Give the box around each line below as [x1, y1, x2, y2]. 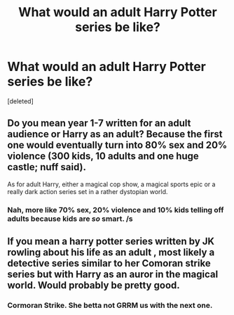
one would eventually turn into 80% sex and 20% [7, 139, 228, 151]
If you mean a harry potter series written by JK [7, 236, 215, 247]
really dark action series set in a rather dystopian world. [7, 187, 168, 195]
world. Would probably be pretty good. [7, 279, 180, 292]
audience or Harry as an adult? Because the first [7, 128, 223, 141]
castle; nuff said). [7, 161, 86, 173]
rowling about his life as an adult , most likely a [7, 247, 215, 259]
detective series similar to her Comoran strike [7, 257, 212, 269]
